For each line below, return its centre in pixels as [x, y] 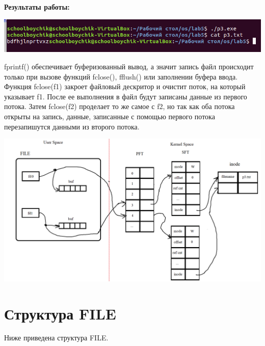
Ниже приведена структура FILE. [56, 338]
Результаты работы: [37, 7]
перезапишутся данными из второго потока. [72, 126]
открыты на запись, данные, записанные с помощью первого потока [110, 116]
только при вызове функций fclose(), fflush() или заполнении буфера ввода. [121, 76]
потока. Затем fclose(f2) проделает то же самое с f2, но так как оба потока [120, 106]
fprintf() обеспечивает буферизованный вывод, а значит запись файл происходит [129, 66]
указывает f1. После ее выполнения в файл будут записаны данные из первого [126, 96]
